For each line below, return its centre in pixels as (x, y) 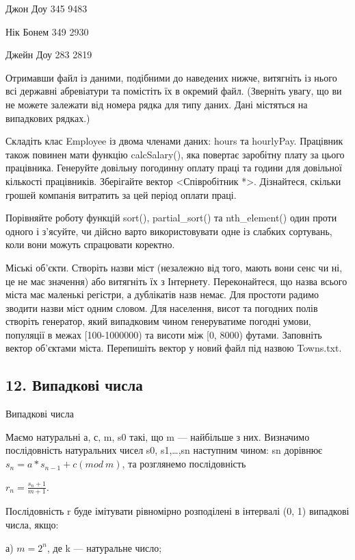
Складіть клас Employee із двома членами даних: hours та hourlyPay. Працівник (174, 141)
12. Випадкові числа (74, 385)
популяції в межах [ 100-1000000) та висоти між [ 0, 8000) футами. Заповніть (164, 334)
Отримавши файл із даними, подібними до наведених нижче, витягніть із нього (171, 77)
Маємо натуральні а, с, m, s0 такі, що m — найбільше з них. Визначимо (158, 436)
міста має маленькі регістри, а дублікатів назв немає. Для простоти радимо (162, 294)
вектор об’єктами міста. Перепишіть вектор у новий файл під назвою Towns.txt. (174, 348)
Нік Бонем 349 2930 (47, 31)
